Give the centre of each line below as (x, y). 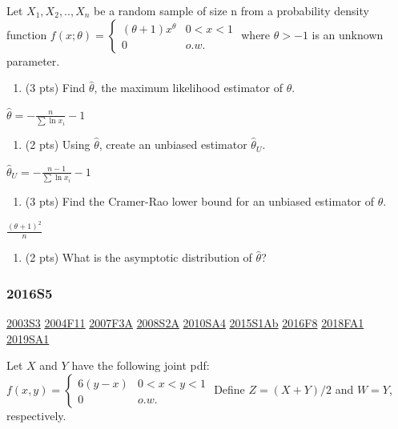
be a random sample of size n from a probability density (231, 10)
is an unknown (348, 34)
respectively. (36, 415)
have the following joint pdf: (141, 365)
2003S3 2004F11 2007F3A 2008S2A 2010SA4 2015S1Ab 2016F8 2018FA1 (185, 323)
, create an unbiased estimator (173, 144)
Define (229, 389)
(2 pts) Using (58, 144)
